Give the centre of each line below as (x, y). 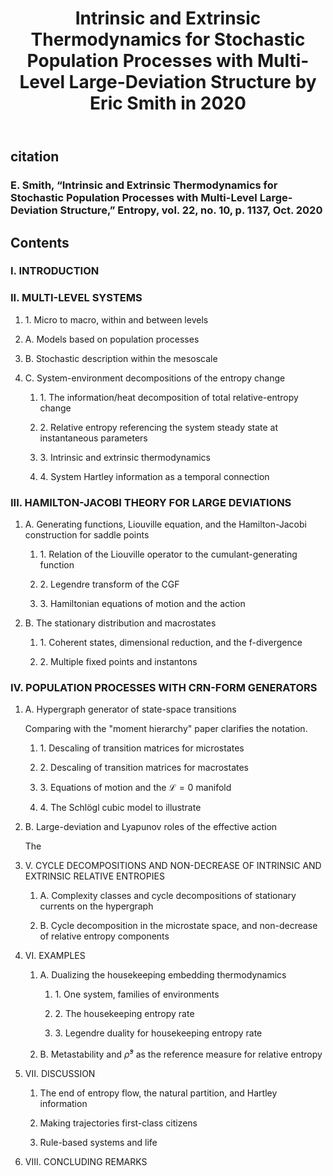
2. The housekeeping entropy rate (124, 1014)
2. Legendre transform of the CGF (109, 584)
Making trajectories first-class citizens (118, 1123)
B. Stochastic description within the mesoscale (121, 358)
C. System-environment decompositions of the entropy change (155, 378)
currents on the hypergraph (96, 906)
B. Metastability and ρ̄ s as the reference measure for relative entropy (181, 1053)
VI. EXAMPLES (55, 956)
